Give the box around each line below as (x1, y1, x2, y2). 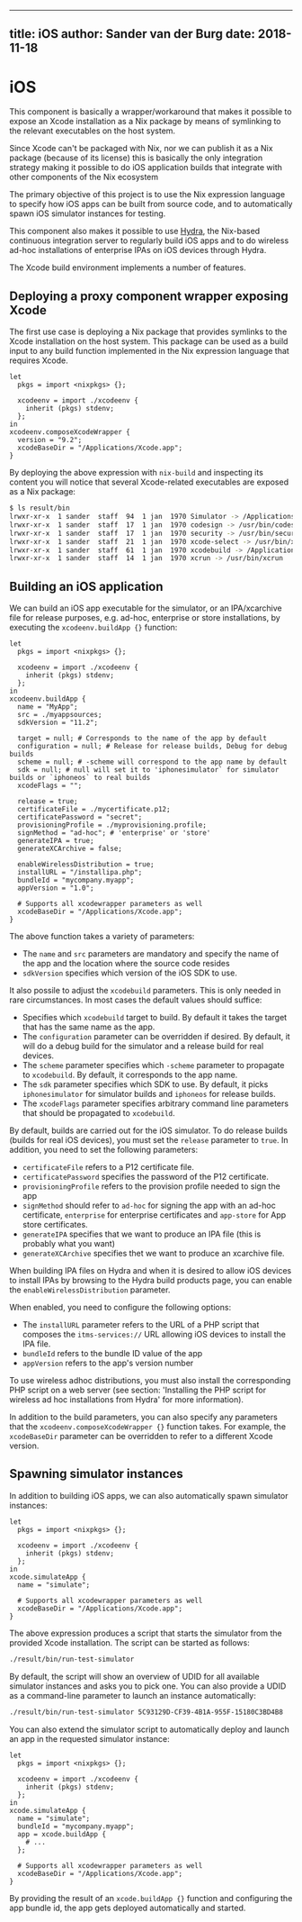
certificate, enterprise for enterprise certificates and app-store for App (22, 1210, 287, 1220)
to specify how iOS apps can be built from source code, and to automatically (9, 199, 293, 210)
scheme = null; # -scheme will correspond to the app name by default (17, 757, 288, 766)
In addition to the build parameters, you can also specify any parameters (9, 1411, 279, 1423)
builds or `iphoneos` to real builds (9, 774, 151, 783)
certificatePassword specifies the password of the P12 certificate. (22, 1172, 270, 1183)
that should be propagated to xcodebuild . (22, 1108, 175, 1119)
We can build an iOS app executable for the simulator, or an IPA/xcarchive (9, 603, 282, 613)
